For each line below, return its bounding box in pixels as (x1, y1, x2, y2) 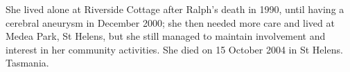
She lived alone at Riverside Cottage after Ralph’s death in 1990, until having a (6, 2, 344, 16)
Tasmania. (6, 56, 49, 70)
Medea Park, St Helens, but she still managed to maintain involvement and (6, 29, 326, 43)
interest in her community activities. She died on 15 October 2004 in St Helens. (6, 42, 343, 56)
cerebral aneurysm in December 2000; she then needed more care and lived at (6, 15, 335, 29)
